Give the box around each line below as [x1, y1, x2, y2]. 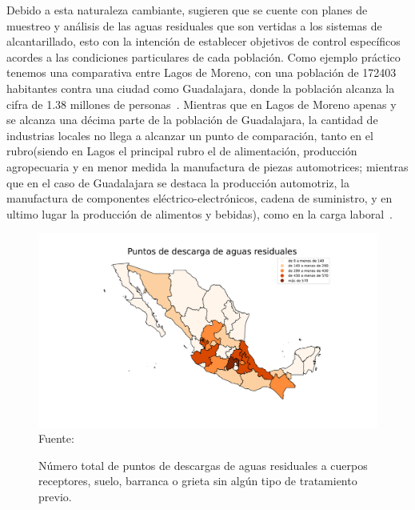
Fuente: [38, 430, 74, 447]
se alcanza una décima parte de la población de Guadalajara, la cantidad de [6, 111, 378, 128]
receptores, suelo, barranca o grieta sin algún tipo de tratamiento [38, 472, 357, 489]
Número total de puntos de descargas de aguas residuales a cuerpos [38, 456, 368, 473]
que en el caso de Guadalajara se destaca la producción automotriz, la [6, 174, 349, 191]
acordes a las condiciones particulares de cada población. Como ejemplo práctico [6, 48, 401, 65]
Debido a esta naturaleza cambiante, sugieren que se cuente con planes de [6, 2, 368, 18]
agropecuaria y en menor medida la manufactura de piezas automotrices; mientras [6, 158, 409, 175]
